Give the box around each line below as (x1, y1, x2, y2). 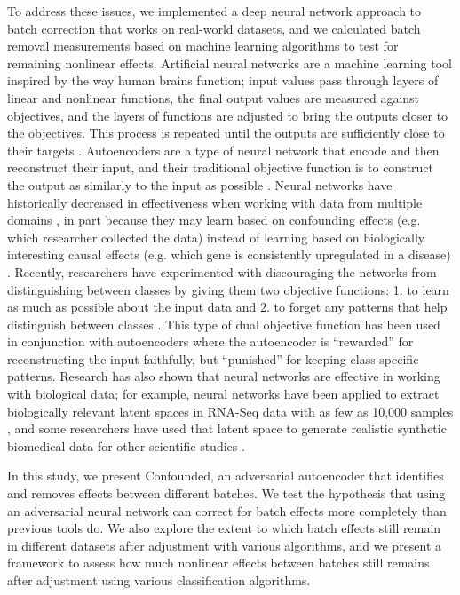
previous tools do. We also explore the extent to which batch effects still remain (7, 519, 441, 537)
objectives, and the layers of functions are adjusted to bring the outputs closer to (7, 106, 448, 124)
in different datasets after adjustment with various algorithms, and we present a (7, 535, 442, 554)
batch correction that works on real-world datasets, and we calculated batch (7, 19, 421, 37)
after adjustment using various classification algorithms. (7, 571, 311, 589)
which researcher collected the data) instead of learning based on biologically (7, 227, 425, 246)
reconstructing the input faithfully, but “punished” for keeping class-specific (7, 349, 419, 368)
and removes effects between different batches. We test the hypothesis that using (7, 484, 446, 503)
